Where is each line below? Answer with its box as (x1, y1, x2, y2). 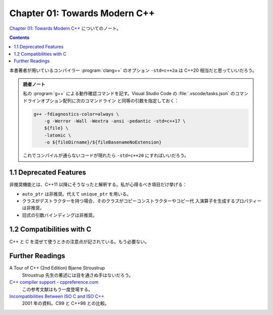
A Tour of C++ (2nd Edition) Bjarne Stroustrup (9, 265, 105, 271)
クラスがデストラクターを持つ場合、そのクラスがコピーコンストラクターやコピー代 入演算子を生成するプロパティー (22, 198, 262, 204)
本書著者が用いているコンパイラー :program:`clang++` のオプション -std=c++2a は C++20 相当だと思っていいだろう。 (9, 67, 257, 73)
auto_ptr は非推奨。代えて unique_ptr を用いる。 (22, 191, 131, 197)
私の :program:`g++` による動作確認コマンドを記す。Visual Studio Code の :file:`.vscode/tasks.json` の (23, 91, 235, 97)
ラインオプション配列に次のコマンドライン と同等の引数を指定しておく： (27, 98, 179, 104)
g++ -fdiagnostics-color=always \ (33, 111, 119, 117)
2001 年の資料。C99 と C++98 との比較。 (22, 300, 110, 306)
